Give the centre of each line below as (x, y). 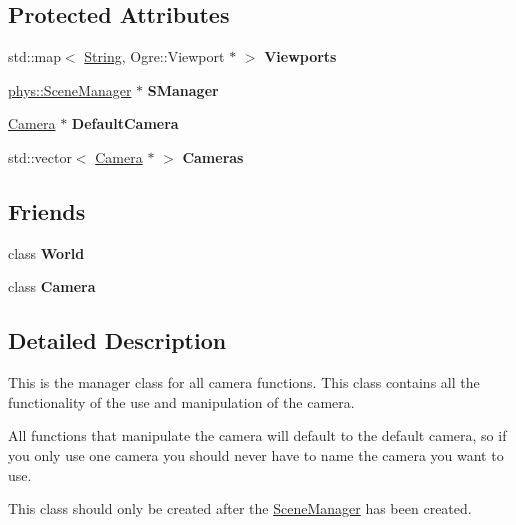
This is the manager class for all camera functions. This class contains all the (244, 382)
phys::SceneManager (70, 89)
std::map (34, 56)
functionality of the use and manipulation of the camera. (181, 401)
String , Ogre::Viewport (154, 56)
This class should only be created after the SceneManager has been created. (240, 508)
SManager (183, 89)
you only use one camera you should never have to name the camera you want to (256, 454)
